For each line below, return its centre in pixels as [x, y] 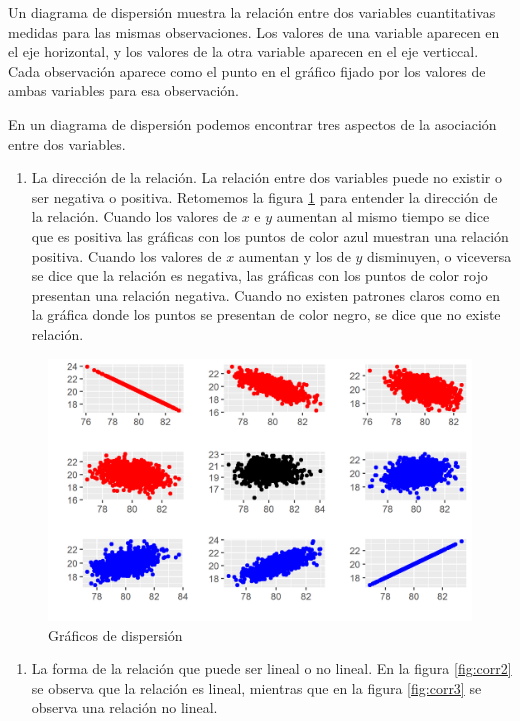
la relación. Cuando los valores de [134, 216]
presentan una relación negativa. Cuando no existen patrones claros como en [266, 294]
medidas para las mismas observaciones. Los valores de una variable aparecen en [254, 31]
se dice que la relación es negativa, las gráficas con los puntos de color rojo [259, 275]
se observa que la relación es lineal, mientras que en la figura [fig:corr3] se [256, 687]
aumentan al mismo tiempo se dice [383, 216]
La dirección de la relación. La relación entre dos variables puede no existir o [267, 177]
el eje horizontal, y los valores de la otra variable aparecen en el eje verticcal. [243, 51]
